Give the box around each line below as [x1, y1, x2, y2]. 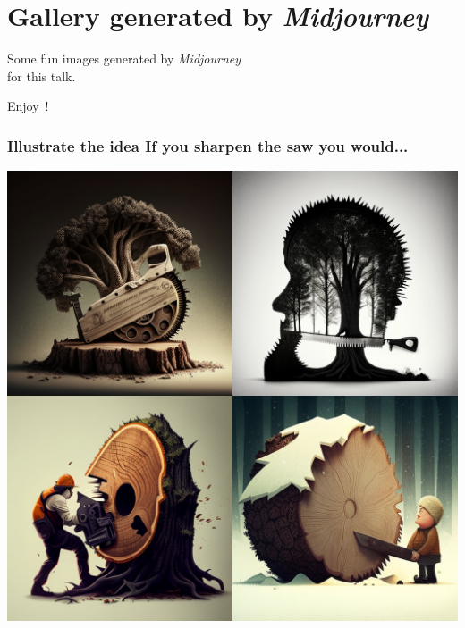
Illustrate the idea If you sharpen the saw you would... [7, 134, 409, 156]
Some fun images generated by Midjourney [7, 49, 241, 68]
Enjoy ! [7, 96, 49, 115]
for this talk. [7, 66, 76, 85]
